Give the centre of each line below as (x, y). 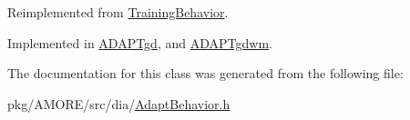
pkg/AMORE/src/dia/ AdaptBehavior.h (119, 103)
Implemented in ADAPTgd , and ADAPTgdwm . (140, 42)
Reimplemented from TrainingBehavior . (118, 12)
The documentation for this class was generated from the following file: (205, 73)
